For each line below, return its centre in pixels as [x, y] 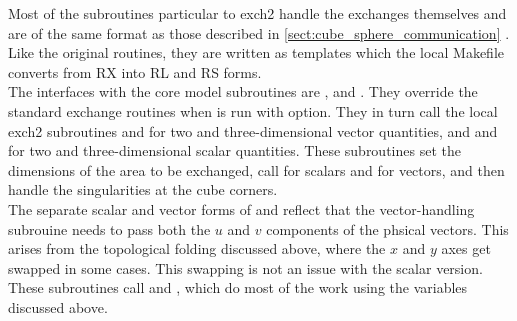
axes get [466, 248]
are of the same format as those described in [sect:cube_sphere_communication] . [259, 32]
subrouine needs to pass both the [109, 228]
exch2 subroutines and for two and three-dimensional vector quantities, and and [253, 130]
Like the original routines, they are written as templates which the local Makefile [256, 52]
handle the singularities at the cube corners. [143, 189]
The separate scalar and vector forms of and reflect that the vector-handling [241, 208]
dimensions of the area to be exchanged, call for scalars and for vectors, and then [256, 169]
